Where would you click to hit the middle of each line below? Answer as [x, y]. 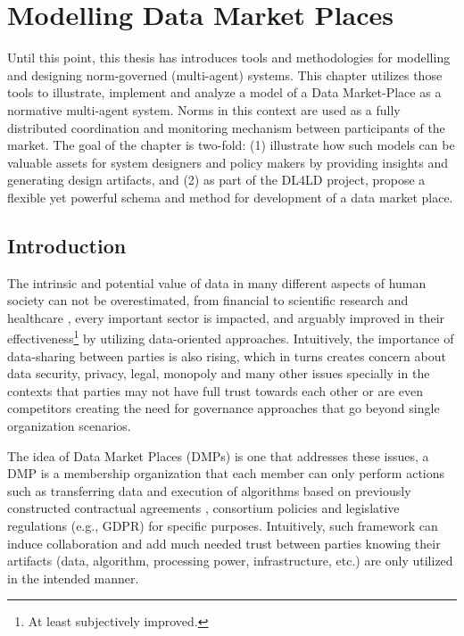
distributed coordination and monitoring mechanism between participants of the [226, 127]
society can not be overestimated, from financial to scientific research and [208, 300]
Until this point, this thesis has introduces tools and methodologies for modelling [229, 58]
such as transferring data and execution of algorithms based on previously [209, 490]
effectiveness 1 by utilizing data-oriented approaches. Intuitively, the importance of [231, 337]
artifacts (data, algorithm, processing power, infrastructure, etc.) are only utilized [230, 561]
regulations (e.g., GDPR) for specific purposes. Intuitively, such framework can [223, 526]
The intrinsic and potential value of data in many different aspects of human [217, 282]
